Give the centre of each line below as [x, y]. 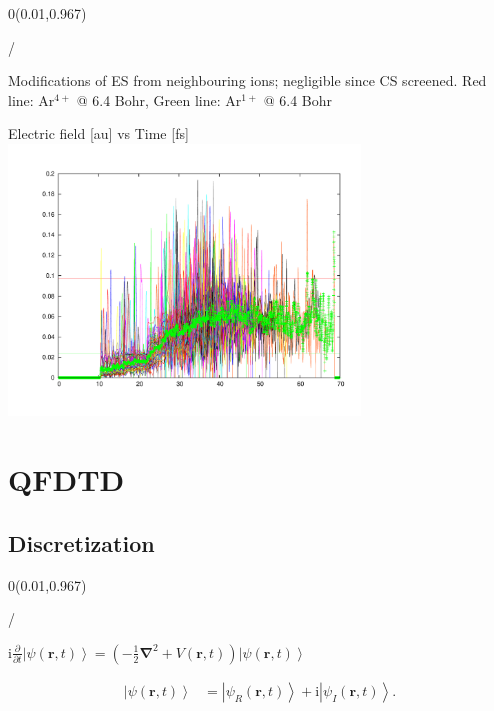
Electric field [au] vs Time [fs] [98, 133]
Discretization [81, 542]
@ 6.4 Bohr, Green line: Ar [159, 99]
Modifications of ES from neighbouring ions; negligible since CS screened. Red [247, 80]
